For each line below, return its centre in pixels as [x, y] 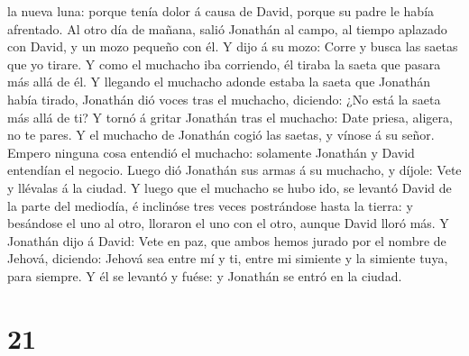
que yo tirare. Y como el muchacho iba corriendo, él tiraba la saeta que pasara [224, 64]
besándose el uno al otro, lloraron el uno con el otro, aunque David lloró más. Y [228, 223]
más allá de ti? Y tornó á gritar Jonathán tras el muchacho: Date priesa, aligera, [230, 117]
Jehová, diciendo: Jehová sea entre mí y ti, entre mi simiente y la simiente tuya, [228, 258]
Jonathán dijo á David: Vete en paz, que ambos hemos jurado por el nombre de [227, 240]
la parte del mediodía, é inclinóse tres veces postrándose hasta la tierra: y [210, 205]
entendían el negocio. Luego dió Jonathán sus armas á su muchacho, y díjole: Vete [234, 170]
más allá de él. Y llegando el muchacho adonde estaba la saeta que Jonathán [219, 82]
